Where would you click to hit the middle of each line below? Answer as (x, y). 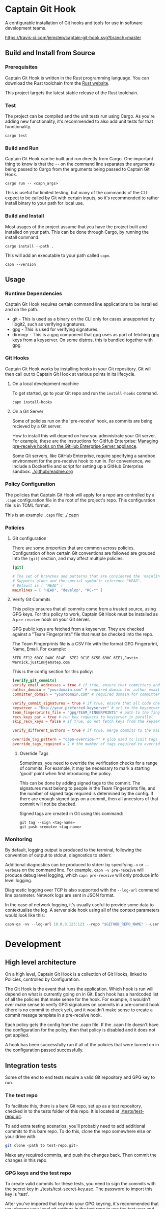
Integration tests (31, 1065)
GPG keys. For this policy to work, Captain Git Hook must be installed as (85, 614)
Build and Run (22, 148)
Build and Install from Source (50, 53)
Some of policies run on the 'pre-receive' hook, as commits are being (82, 421)
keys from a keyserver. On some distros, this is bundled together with (82, 340)
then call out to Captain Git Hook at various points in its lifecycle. (70, 374)
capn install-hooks (32, 402)
